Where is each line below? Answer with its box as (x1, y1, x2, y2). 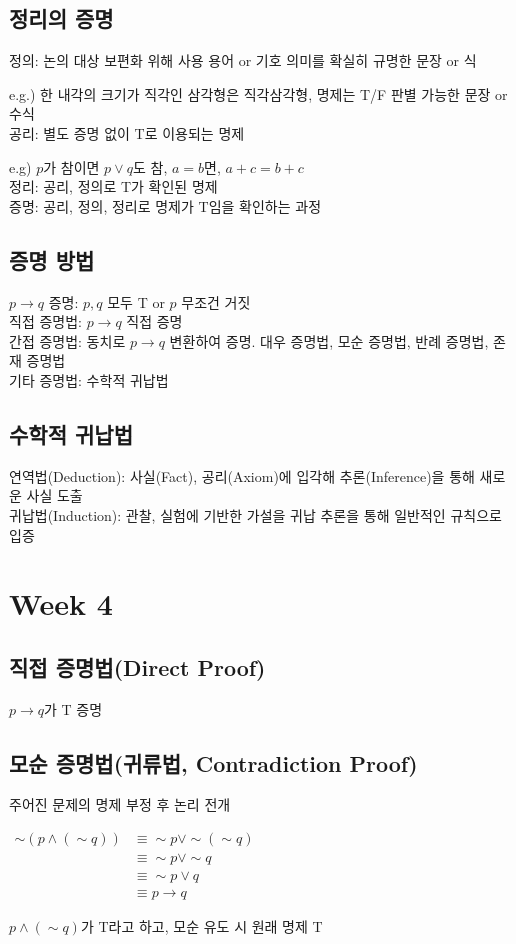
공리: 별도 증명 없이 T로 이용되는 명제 (9, 122, 245, 143)
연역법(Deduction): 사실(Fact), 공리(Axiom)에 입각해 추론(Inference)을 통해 (9, 465, 475, 486)
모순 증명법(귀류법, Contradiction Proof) (9, 747, 418, 778)
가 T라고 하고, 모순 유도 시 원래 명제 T (80, 916, 323, 937)
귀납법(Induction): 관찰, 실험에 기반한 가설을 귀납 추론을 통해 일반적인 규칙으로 (9, 504, 502, 525)
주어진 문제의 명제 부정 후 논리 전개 (9, 794, 231, 815)
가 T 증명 (44, 698, 103, 719)
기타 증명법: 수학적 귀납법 (9, 369, 169, 390)
